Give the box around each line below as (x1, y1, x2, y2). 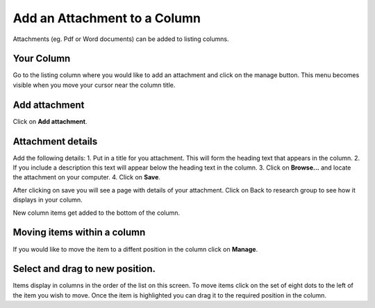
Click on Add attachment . (12, 117, 87, 125)
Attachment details (12, 136, 98, 147)
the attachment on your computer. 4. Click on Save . (12, 173, 161, 181)
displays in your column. (12, 195, 83, 204)
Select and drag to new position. (12, 263, 156, 275)
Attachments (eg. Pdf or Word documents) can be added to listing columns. (12, 35, 229, 43)
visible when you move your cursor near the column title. (12, 81, 176, 89)
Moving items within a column (12, 227, 146, 238)
